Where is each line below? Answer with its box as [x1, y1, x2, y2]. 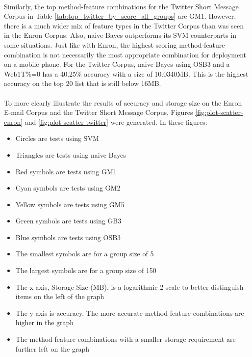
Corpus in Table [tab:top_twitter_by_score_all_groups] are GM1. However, [4, 11, 236, 21]
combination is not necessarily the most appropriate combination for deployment [4, 49, 246, 59]
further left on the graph [15, 343, 90, 354]
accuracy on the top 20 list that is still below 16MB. [4, 78, 161, 88]
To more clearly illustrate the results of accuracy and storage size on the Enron [4, 97, 242, 108]
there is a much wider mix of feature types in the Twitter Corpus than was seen [4, 20, 244, 30]
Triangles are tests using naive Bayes [15, 149, 126, 160]
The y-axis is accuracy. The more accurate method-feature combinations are [15, 307, 244, 318]
